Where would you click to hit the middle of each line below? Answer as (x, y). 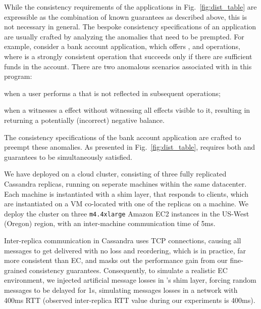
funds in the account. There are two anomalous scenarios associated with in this (128, 66)
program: (18, 76)
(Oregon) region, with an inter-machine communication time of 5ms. (110, 223)
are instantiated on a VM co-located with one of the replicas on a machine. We (126, 204)
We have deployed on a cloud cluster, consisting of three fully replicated (115, 174)
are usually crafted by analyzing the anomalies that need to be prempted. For (124, 36)
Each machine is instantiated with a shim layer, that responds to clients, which (126, 193)
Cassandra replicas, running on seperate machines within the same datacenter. (125, 183)
